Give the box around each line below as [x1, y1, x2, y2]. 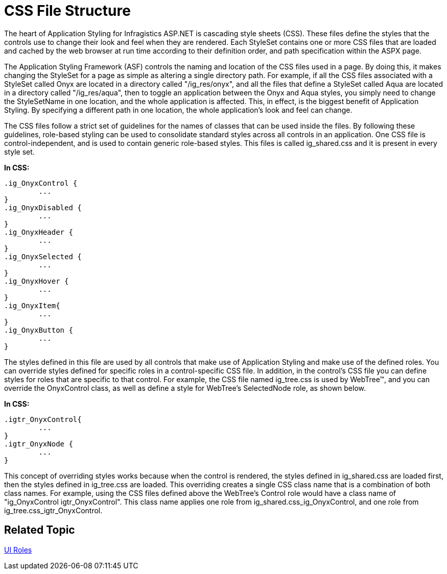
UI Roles [4, 545, 32, 554]
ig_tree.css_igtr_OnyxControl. [4, 506, 103, 515]
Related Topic [4, 523, 75, 537]
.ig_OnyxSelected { [4, 252, 82, 261]
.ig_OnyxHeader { [4, 228, 73, 236]
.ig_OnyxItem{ [4, 301, 60, 310]
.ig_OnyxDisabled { [4, 203, 82, 212]
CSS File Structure [4, 2, 131, 19]
